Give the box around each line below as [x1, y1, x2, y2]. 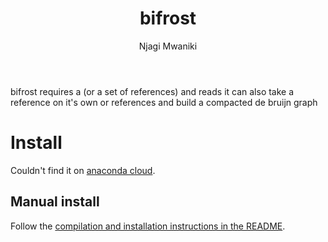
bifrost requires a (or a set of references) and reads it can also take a [10, 85, 295, 97]
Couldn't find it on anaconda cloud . [10, 164, 156, 176]
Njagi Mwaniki [138, 40, 198, 52]
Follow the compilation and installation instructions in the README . [10, 220, 286, 232]
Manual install [10, 193, 100, 211]
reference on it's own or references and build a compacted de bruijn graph [10, 96, 318, 108]
